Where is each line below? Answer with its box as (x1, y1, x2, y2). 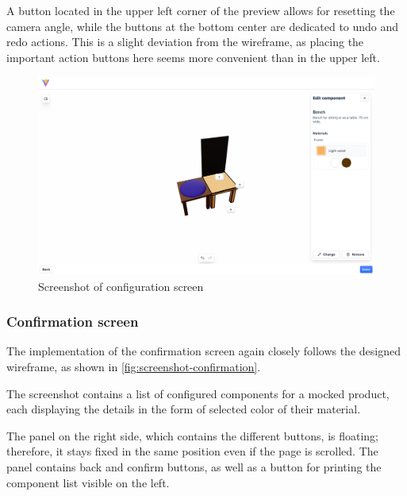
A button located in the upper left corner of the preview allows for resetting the (6, 2, 395, 18)
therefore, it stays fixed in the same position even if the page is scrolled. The (6, 443, 378, 459)
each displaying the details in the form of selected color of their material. (6, 401, 361, 417)
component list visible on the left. (6, 474, 170, 490)
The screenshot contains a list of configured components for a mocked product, (6, 385, 390, 401)
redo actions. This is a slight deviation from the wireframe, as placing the (6, 33, 364, 50)
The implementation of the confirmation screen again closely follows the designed (6, 343, 401, 359)
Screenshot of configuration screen (38, 277, 204, 294)
